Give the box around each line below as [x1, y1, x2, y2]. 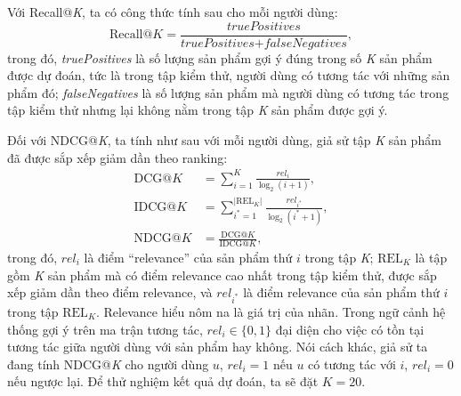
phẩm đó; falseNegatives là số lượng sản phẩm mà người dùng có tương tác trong [7, 83, 449, 101]
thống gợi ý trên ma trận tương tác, [7, 319, 203, 338]
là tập [415, 247, 448, 266]
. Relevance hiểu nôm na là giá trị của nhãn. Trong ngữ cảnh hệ [95, 302, 446, 320]
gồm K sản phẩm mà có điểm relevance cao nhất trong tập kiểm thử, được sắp [7, 265, 437, 284]
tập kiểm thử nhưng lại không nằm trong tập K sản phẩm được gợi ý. [7, 101, 388, 119]
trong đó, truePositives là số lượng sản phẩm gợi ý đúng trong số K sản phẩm [7, 48, 433, 67]
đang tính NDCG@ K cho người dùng [7, 354, 209, 373]
